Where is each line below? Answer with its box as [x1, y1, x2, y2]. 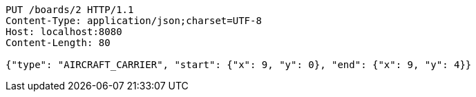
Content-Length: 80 [6, 37, 111, 48]
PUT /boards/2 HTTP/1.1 [6, 4, 134, 15]
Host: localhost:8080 [6, 26, 122, 37]
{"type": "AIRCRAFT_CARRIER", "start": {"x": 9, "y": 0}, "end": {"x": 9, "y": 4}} [6, 59, 472, 70]
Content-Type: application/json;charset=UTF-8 [6, 15, 262, 26]
